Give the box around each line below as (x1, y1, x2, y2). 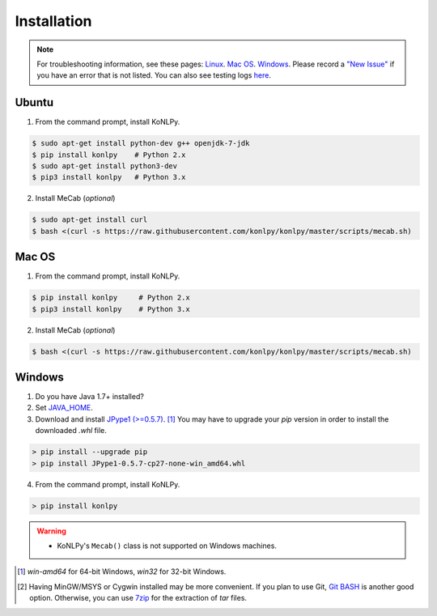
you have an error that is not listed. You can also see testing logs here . (36, 70, 271, 80)
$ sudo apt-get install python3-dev (32, 162, 178, 170)
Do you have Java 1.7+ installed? (35, 392, 145, 401)
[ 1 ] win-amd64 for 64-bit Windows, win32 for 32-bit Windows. (17, 567, 227, 576)
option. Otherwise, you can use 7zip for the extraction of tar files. (29, 593, 247, 603)
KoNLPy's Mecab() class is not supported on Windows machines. (57, 541, 277, 550)
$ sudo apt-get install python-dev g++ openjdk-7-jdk (32, 138, 250, 148)
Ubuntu (15, 96, 54, 109)
